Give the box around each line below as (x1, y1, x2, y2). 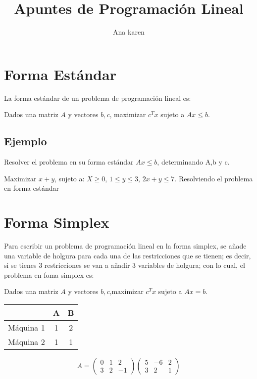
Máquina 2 (8, 336, 45, 347)
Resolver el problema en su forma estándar (4, 157, 134, 167)
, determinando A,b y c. (157, 157, 230, 167)
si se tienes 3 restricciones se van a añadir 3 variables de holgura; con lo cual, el (4, 260, 245, 270)
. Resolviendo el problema (174, 173, 253, 183)
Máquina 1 (8, 321, 45, 333)
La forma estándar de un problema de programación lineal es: (4, 92, 191, 103)
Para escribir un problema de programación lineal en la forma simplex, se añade (4, 240, 247, 251)
